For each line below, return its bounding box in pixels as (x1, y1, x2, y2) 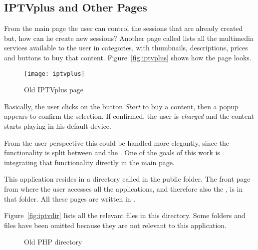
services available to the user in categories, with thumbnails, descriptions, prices (4, 42, 248, 53)
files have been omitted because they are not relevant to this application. (4, 220, 227, 230)
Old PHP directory (24, 237, 82, 247)
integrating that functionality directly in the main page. (4, 157, 175, 167)
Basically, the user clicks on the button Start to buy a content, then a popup (4, 101, 239, 111)
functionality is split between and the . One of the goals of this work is (4, 147, 220, 158)
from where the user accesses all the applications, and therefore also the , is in (4, 183, 243, 194)
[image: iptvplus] (24, 70, 85, 77)
